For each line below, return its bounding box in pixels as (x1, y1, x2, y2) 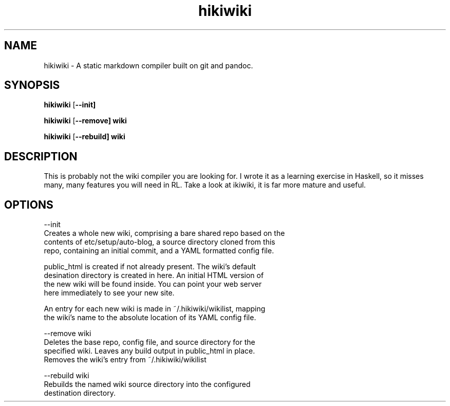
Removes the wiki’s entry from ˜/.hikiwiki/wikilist (44, 355, 207, 364)
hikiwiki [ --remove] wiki (44, 116, 127, 125)
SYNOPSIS (4, 79, 60, 92)
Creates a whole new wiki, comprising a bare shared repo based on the (44, 229, 285, 238)
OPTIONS (4, 198, 53, 211)
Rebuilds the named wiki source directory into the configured (44, 380, 251, 389)
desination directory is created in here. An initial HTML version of (44, 271, 264, 280)
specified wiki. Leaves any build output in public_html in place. (44, 346, 255, 356)
